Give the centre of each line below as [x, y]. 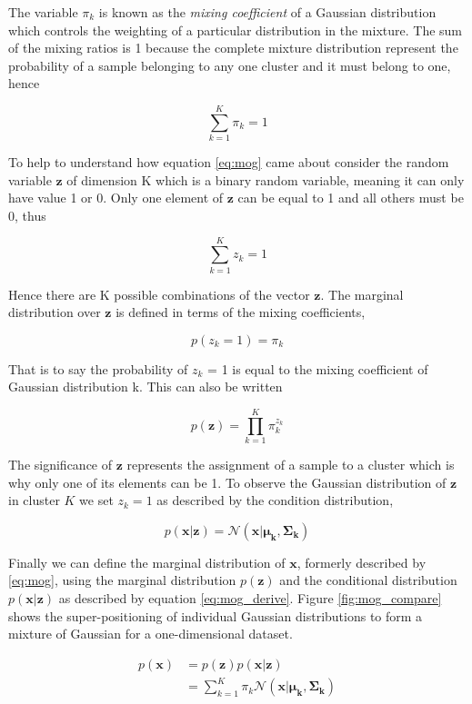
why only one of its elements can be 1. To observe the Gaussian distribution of [227, 482]
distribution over [55, 312]
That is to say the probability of [98, 368]
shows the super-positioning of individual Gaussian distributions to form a [216, 615]
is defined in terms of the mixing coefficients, [241, 312]
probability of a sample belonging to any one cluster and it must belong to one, [230, 65]
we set [96, 500]
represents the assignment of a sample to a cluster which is [291, 465]
